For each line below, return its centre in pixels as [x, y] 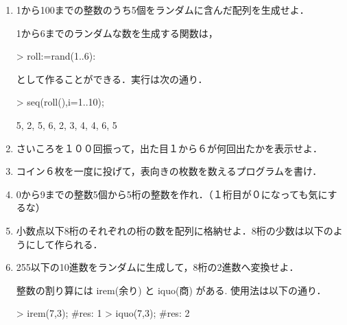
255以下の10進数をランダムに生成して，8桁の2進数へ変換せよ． [157, 267]
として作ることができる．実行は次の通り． [112, 79]
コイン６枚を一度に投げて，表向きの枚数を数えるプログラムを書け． [169, 171]
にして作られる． [64, 244]
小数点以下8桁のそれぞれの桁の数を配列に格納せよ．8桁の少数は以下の [175, 230]
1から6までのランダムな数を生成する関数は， [117, 33]
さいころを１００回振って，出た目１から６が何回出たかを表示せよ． [169, 148]
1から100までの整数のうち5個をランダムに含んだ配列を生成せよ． [163, 10]
